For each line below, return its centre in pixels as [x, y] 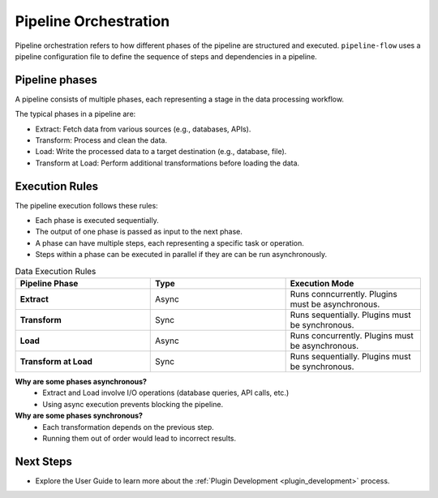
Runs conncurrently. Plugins [344, 294]
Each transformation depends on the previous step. [128, 427]
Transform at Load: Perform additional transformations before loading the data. [167, 163]
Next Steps [43, 461]
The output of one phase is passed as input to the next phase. [139, 232]
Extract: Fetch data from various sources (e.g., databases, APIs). [143, 129]
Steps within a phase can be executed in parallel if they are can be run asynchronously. [181, 255]
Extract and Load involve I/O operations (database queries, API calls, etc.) [166, 393]
